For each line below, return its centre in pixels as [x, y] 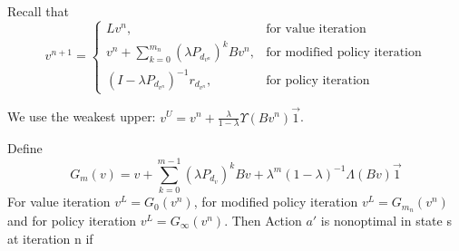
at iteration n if [50, 238]
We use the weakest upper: [82, 116]
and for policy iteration [72, 220]
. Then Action [263, 220]
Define [25, 148]
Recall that [38, 11]
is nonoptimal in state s [386, 220]
